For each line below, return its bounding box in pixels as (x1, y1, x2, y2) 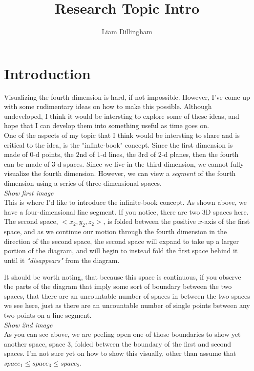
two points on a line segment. (4, 309, 92, 320)
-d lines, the (100, 149, 136, 159)
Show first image (4, 187, 54, 197)
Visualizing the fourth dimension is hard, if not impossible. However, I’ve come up (4, 91, 250, 102)
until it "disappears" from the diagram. (4, 255, 120, 265)
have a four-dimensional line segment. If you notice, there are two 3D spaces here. (4, 206, 249, 217)
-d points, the (33, 149, 74, 159)
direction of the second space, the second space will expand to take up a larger (4, 236, 239, 246)
